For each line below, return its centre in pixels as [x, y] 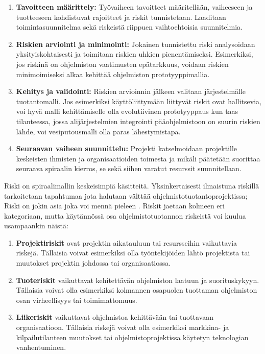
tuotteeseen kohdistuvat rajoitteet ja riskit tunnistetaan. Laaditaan [121, 17]
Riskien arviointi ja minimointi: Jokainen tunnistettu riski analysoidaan [136, 44]
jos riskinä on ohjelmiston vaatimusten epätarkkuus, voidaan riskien [122, 64]
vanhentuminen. [41, 347]
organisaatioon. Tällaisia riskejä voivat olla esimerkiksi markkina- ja [123, 327]
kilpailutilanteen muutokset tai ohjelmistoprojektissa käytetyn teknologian [132, 337]
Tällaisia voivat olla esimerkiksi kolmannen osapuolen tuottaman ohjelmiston [137, 290]
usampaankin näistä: [36, 226]
